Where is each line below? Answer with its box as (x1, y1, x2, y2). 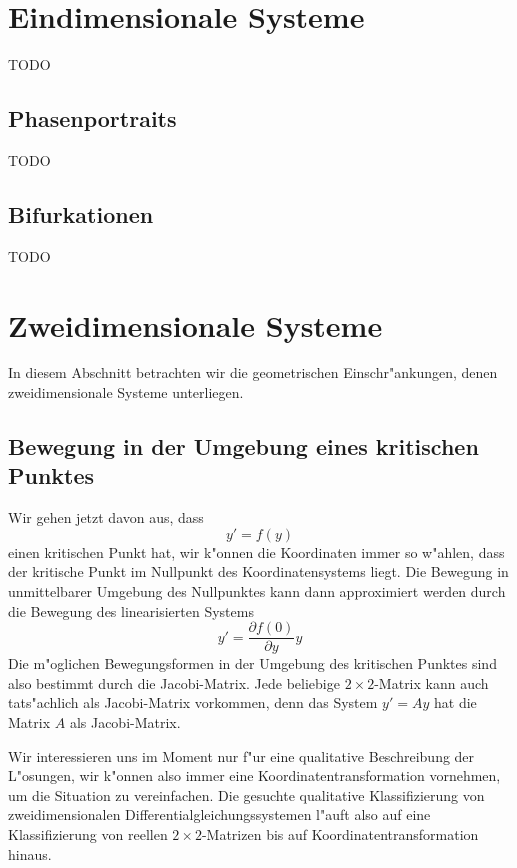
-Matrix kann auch (374, 672, 489, 693)
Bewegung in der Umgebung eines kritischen (8, 431, 479, 462)
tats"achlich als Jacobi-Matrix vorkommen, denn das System (8, 692, 378, 713)
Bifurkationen (8, 198, 154, 229)
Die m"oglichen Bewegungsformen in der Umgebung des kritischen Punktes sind (8, 653, 497, 674)
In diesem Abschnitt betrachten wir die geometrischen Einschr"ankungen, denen (8, 362, 498, 383)
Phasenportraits (8, 103, 177, 134)
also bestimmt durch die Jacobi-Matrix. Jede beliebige (8, 672, 340, 693)
